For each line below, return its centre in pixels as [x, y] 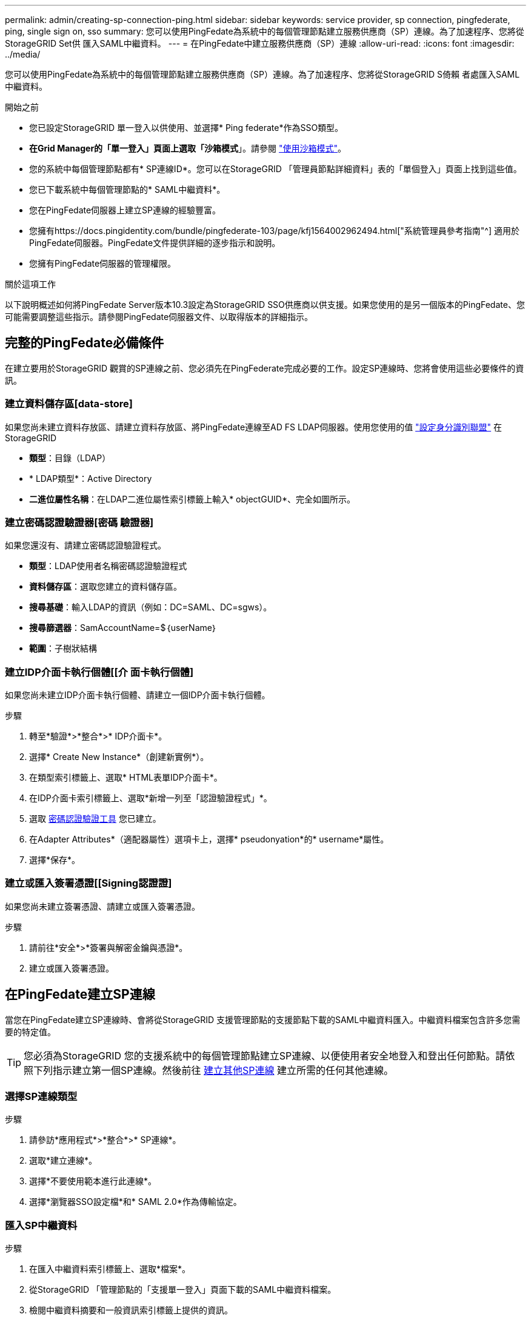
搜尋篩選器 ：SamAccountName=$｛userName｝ [123, 628]
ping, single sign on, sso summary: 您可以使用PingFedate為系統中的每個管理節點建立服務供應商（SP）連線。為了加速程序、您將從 [265, 31]
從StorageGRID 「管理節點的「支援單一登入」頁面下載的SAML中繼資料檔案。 [183, 1290]
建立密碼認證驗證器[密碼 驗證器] [79, 522]
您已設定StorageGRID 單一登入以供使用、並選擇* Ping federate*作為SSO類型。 [186, 128]
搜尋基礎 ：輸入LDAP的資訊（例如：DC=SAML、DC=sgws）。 [151, 607]
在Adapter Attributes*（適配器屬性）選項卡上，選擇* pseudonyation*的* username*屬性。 [209, 839]
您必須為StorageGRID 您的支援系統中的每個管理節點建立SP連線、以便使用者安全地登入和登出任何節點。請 [265, 1055]
